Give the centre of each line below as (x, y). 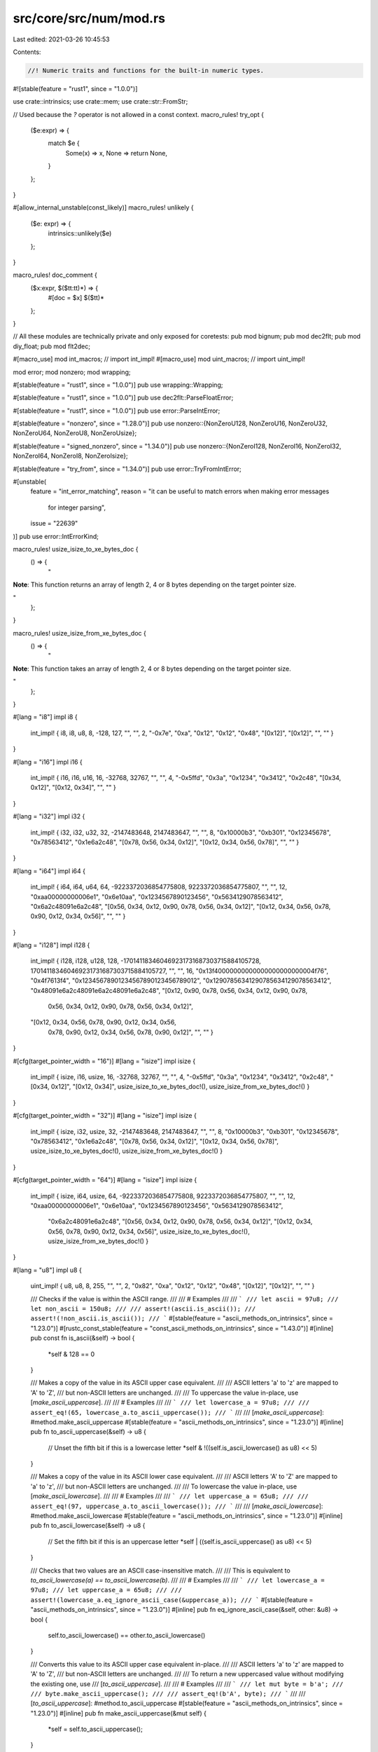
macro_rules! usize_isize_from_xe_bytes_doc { (79, 633)
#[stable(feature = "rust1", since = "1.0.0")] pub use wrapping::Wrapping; (118, 385)
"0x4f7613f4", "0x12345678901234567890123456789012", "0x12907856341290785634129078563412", (181, 980)
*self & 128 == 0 (71, 1354)
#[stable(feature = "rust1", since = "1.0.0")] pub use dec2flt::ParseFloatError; (123, 398)
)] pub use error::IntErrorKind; (56, 536)
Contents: (27, 52)
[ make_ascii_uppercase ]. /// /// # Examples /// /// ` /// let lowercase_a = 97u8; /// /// (170, 1402)
